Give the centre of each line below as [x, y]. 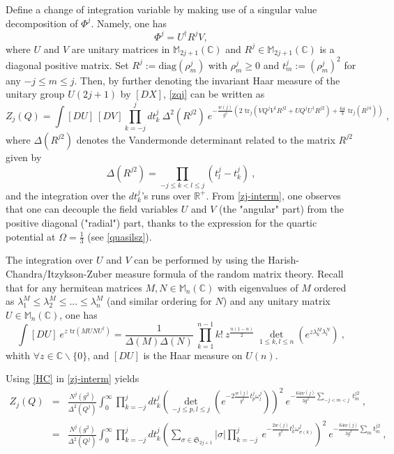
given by [24, 157]
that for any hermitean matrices [74, 287]
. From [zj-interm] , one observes [273, 195]
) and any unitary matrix [276, 301]
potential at [31, 236]
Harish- [283, 260]
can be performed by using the [199, 260]
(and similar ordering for [159, 301]
